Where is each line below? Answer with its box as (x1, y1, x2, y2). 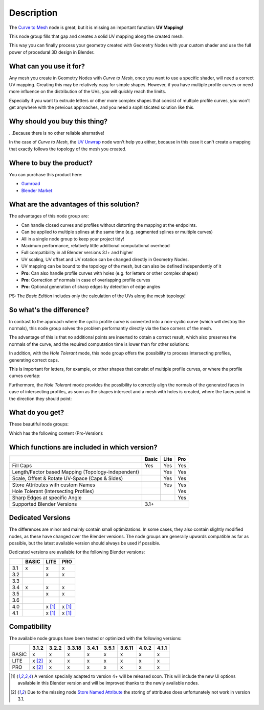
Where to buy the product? (9, 159, 93, 167)
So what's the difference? (9, 306, 89, 314)
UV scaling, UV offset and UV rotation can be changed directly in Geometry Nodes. (21, 256, 189, 262)
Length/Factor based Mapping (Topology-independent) (12, 468, 139, 475)
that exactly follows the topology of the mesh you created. (9, 146, 127, 152)
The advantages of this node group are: (9, 213, 89, 219)
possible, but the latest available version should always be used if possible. (9, 540, 161, 546)
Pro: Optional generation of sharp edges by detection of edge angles (21, 284, 161, 290)
